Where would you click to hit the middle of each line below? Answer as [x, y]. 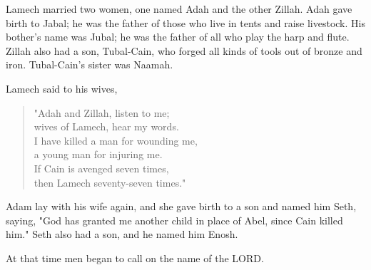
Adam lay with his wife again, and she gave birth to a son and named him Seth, [181, 206]
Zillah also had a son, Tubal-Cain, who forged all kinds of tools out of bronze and [184, 50]
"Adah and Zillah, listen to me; [102, 112]
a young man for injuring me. [98, 154]
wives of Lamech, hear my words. [106, 126]
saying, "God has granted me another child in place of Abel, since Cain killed [174, 220]
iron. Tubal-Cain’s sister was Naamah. [90, 64]
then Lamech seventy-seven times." [110, 182]
